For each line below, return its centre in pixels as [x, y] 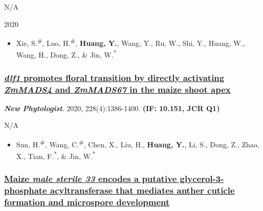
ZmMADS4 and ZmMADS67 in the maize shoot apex [117, 89]
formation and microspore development [87, 202]
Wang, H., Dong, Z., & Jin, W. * [66, 54]
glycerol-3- [202, 179]
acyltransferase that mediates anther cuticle [142, 190]
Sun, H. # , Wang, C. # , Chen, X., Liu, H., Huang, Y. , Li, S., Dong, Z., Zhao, [138, 143]
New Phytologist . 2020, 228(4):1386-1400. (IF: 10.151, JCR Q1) [112, 108]
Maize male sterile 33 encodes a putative [91, 179]
